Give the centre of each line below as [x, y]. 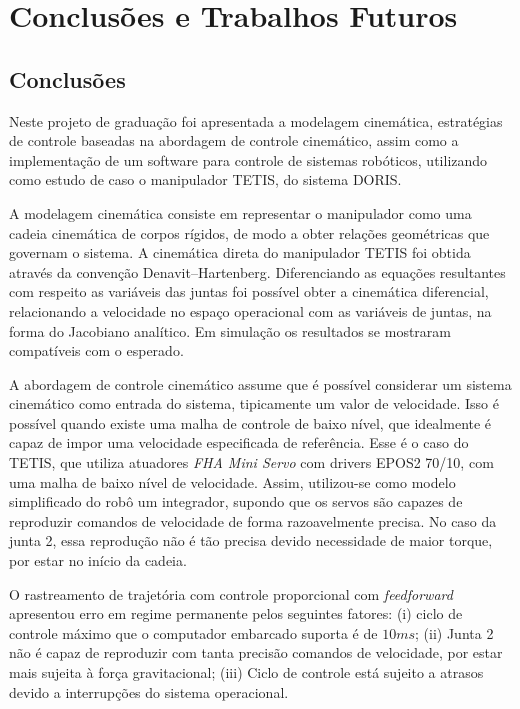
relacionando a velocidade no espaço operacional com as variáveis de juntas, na [250, 310]
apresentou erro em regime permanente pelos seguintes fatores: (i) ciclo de [236, 613]
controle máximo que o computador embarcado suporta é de [193, 632]
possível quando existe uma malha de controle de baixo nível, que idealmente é [250, 422]
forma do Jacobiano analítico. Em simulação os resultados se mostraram [230, 330]
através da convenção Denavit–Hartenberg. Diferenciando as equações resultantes [257, 271]
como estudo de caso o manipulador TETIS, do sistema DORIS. [205, 179]
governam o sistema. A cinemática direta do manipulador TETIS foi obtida [240, 252]
